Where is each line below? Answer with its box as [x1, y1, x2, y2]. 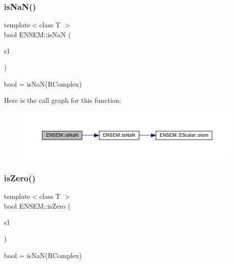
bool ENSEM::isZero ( [4, 200, 70, 211]
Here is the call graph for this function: [4, 95, 121, 105]
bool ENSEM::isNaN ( [4, 29, 71, 39]
